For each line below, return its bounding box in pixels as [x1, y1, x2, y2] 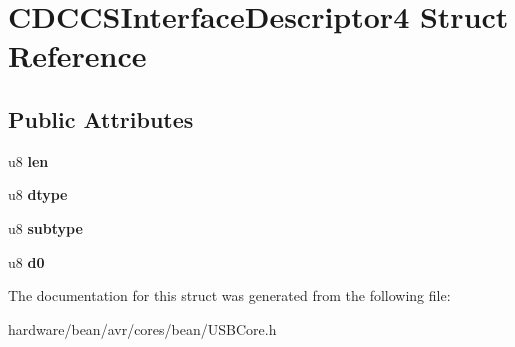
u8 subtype [8, 217, 83, 238]
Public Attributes [8, 103, 194, 134]
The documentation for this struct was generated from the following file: [8, 285, 451, 306]
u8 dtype [8, 184, 68, 205]
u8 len [8, 150, 49, 171]
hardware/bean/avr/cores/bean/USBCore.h [8, 318, 277, 339]
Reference [8, 35, 147, 76]
